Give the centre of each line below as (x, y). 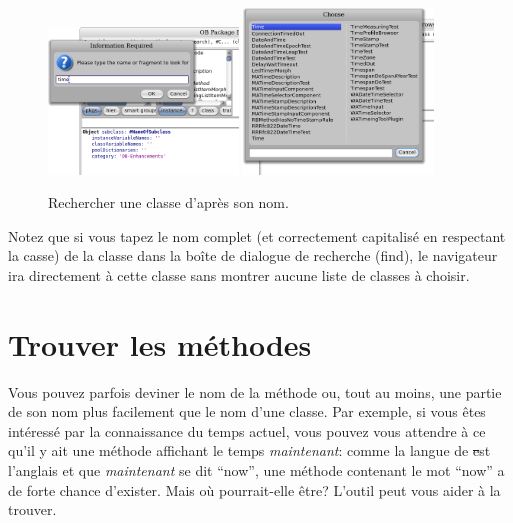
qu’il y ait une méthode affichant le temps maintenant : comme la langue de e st (249, 450)
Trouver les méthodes (160, 343)
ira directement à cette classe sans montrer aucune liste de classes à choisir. (239, 274)
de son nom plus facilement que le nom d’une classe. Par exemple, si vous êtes (247, 411)
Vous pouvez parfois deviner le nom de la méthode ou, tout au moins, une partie (255, 391)
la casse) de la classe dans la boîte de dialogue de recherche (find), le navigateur (253, 255)
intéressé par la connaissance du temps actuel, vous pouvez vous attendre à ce (247, 430)
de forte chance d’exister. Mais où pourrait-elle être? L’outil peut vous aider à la (254, 489)
